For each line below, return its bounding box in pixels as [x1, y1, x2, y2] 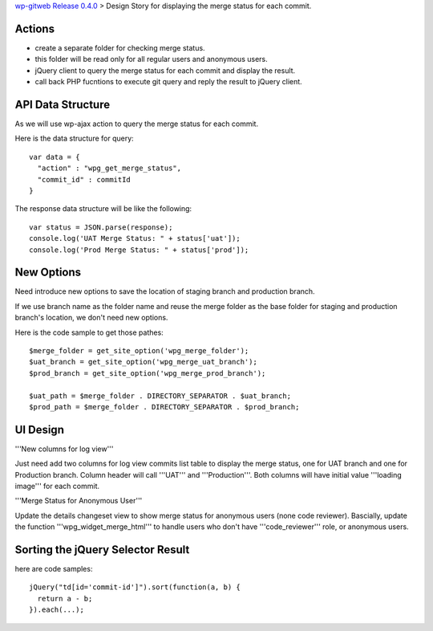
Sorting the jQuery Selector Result [14, 543, 190, 556]
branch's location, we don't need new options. [14, 313, 168, 323]
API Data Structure [14, 97, 111, 112]
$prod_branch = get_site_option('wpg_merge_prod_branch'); [29, 368, 266, 377]
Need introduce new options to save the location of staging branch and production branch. [14, 287, 316, 296]
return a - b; [37, 594, 93, 603]
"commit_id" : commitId [37, 175, 132, 184]
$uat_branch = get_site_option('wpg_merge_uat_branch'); [29, 357, 258, 367]
